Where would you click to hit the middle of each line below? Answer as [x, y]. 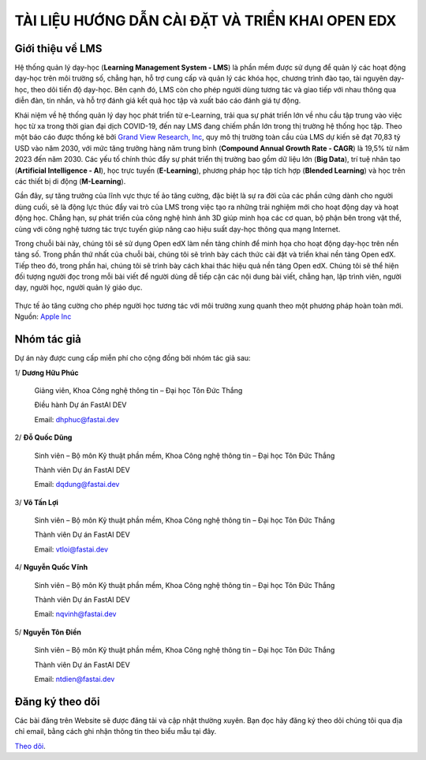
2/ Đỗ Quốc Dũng [43, 437]
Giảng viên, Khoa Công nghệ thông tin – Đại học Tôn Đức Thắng [138, 390]
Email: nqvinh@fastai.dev [75, 614]
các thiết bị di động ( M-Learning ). [70, 181]
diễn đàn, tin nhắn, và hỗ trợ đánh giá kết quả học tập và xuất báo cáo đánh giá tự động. [158, 101]
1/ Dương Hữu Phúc [47, 373]
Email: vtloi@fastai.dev [71, 549]
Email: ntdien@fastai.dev [75, 679]
